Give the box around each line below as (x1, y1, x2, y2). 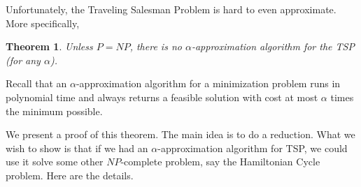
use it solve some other (6, 154, 104, 169)
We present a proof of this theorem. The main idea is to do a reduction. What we (6, 127, 355, 142)
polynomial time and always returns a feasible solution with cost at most (6, 89, 318, 104)
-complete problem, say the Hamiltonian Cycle (120, 154, 320, 169)
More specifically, (6, 15, 80, 30)
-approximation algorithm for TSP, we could (157, 140, 348, 155)
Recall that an (6, 76, 67, 91)
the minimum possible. (6, 103, 103, 118)
